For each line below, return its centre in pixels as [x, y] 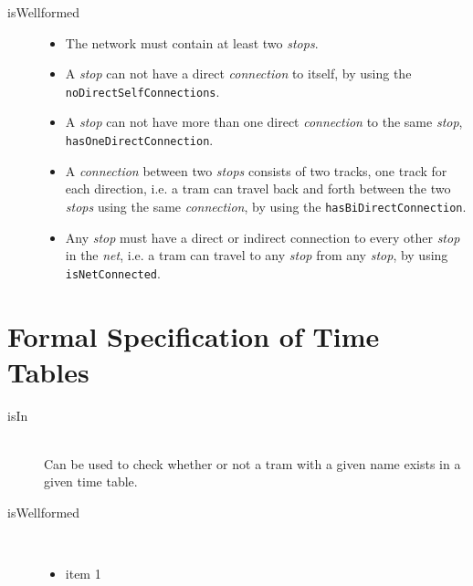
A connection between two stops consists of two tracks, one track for [256, 170]
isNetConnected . [113, 272]
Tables [48, 371]
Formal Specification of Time [194, 335]
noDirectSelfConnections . [142, 91]
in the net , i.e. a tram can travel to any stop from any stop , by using [257, 255]
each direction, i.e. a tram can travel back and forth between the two [258, 188]
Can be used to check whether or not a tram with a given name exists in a [252, 463]
